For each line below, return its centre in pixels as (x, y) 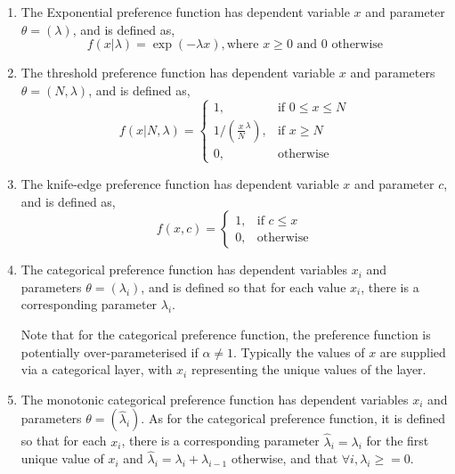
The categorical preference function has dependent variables (184, 270)
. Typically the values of (299, 351)
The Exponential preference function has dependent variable (185, 12)
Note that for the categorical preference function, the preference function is (226, 334)
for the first (398, 441)
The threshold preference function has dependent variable (178, 73)
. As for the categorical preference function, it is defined (293, 418)
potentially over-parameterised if (110, 351)
